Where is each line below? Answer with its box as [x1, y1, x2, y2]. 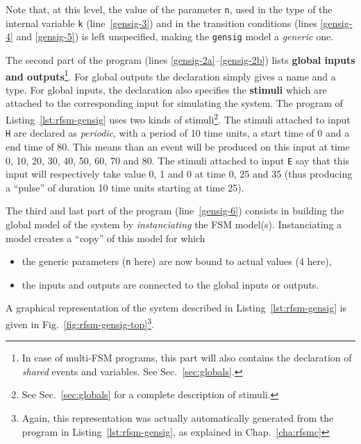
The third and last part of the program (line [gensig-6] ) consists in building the [6, 203, 344, 218]
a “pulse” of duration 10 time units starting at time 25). [6, 180, 244, 194]
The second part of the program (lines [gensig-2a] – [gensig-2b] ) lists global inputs [6, 52, 355, 67]
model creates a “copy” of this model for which [6, 230, 205, 245]
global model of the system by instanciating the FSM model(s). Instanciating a [6, 216, 342, 231]
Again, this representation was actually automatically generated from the [22, 411, 334, 425]
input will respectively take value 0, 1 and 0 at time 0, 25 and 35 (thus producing [6, 166, 353, 181]
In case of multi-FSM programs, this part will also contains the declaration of [22, 350, 352, 365]
